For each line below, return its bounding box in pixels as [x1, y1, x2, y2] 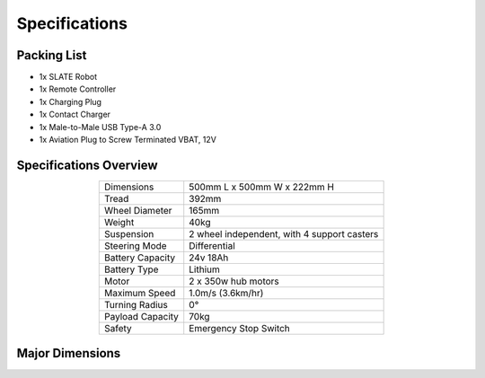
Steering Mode [103, 239, 167, 251]
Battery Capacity [103, 251, 175, 264]
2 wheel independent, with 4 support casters [189, 227, 379, 240]
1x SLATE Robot [39, 72, 98, 83]
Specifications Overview [16, 157, 158, 172]
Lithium [189, 263, 220, 276]
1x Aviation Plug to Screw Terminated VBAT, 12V [39, 135, 217, 145]
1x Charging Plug [39, 96, 102, 107]
